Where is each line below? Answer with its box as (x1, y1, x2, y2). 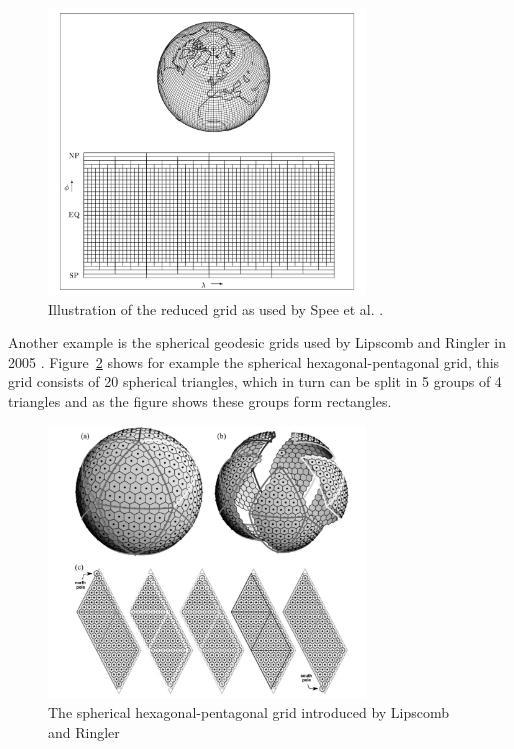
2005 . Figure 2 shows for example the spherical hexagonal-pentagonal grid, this (8, 351, 500, 372)
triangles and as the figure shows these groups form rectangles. (8, 390, 392, 411)
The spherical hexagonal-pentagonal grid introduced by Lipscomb (48, 702, 450, 723)
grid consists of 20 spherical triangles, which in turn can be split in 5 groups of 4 (8, 371, 502, 392)
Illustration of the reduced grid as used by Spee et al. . (48, 298, 384, 319)
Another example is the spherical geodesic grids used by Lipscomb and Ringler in (8, 332, 506, 353)
